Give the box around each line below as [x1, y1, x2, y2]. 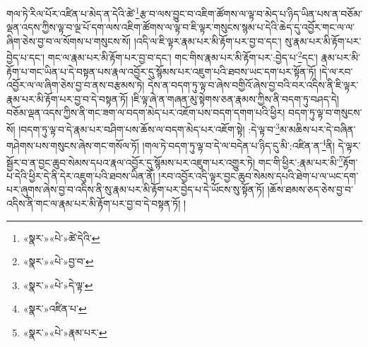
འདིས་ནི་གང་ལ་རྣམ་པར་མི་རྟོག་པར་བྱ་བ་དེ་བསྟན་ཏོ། [6, 196, 181, 210]
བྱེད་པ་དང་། [6, 50, 45, 65]
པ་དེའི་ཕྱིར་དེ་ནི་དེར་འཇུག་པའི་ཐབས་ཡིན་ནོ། [6, 168, 155, 183]
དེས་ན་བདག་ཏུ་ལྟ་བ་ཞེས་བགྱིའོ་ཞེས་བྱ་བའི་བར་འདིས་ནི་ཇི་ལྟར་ [148, 78, 359, 92]
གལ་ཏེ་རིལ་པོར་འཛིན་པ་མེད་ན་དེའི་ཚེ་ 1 [6, 4, 140, 20]
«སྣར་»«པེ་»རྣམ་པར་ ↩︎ [23, 324, 107, 339]
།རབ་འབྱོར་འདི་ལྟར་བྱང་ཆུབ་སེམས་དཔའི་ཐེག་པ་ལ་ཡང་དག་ [158, 168, 359, 183]
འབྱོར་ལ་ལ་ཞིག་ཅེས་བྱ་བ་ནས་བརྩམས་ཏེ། [6, 78, 145, 92]
